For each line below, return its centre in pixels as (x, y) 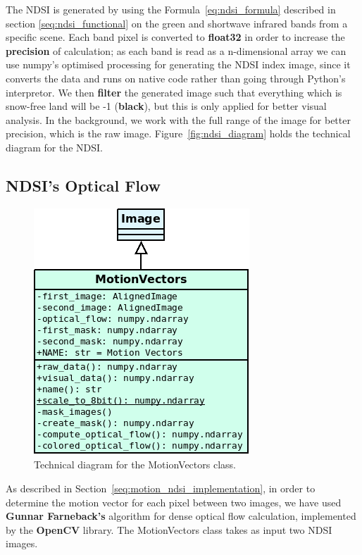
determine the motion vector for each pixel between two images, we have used (174, 502)
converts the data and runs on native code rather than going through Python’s (176, 78)
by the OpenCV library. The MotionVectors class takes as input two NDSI (169, 529)
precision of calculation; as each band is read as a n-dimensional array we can (176, 50)
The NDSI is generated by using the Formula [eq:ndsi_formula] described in (171, 9)
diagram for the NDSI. (54, 147)
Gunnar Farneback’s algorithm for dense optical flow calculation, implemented (181, 516)
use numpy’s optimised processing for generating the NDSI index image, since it (178, 64)
